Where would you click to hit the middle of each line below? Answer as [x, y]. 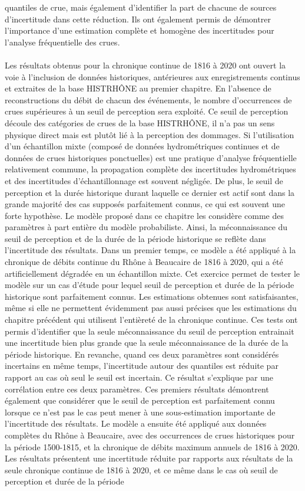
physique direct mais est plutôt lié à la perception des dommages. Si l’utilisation [150, 134]
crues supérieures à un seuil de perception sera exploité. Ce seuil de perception [147, 111]
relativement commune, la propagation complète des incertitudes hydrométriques [150, 169]
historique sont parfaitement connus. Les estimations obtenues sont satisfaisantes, [152, 296]
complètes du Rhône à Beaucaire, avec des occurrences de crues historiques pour [150, 435]
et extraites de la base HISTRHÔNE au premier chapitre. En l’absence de [138, 88]
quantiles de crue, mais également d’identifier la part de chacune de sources [141, 7]
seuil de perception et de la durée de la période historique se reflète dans [135, 238]
